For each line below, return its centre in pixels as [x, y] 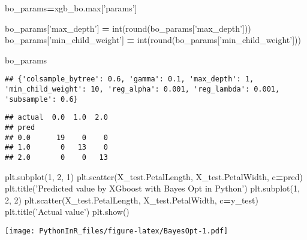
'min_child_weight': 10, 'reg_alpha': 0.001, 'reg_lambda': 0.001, [142, 89]
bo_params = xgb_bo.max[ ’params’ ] [71, 8]
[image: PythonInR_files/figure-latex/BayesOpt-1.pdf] [117, 231]
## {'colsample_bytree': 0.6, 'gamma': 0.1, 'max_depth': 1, [130, 79]
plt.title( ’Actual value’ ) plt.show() [67, 212]
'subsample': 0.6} [41, 99]
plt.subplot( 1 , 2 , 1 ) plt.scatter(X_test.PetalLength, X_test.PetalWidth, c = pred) [154, 176]
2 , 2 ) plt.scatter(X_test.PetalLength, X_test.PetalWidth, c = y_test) [132, 200]
